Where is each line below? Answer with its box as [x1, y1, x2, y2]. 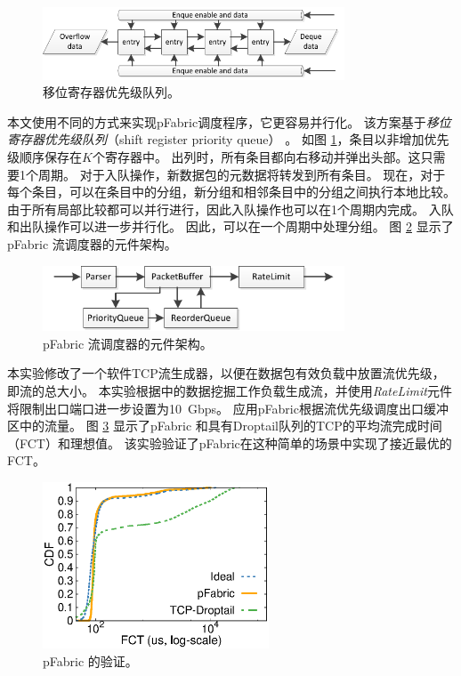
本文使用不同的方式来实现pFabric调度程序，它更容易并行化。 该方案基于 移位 [7, 112, 451, 131]
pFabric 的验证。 [43, 651, 138, 670]
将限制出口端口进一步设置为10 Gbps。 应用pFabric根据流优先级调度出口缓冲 [7, 398, 449, 417]
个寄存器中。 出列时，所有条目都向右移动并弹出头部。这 [92, 148, 421, 166]
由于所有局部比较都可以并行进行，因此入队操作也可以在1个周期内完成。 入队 [7, 199, 454, 218]
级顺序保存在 [7, 148, 82, 166]
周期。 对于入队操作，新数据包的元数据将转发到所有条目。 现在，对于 [37, 165, 446, 183]
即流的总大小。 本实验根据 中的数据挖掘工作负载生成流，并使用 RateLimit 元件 [7, 381, 452, 399]
